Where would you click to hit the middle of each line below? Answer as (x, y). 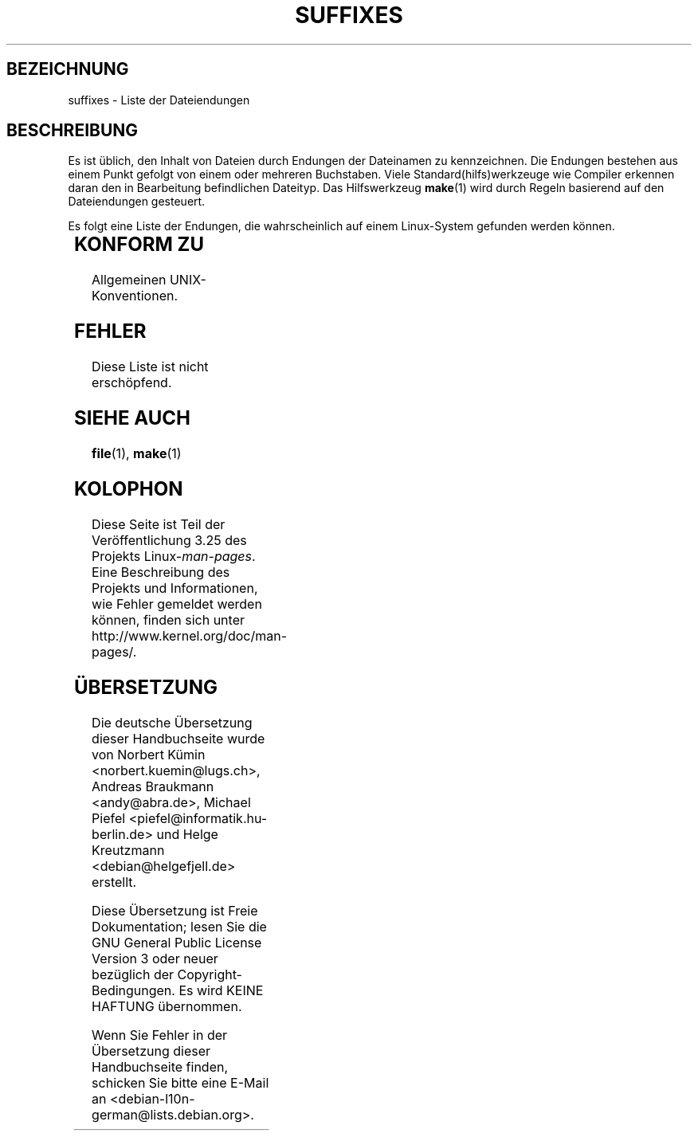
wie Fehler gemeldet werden (177, 604)
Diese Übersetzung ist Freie (175, 910)
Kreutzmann (128, 850)
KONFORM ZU (139, 245)
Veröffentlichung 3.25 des (169, 540)
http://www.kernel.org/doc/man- (189, 635)
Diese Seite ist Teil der (159, 524)
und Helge (187, 834)
